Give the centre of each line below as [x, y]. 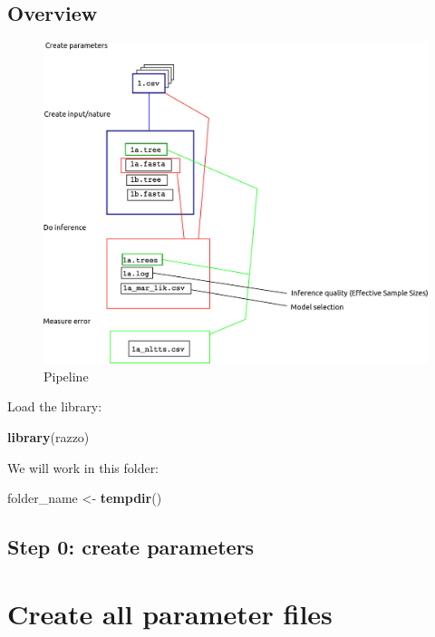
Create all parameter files [170, 613]
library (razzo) [48, 437]
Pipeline [66, 376]
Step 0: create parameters [131, 547]
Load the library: [55, 406]
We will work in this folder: [83, 467]
